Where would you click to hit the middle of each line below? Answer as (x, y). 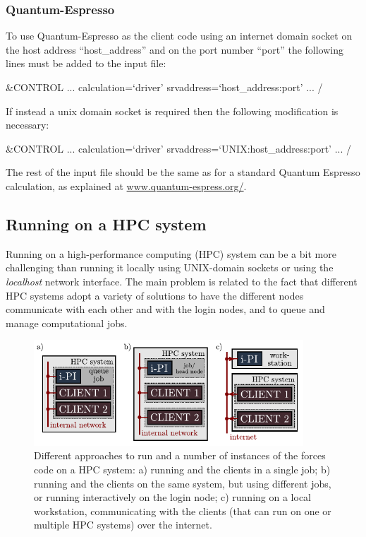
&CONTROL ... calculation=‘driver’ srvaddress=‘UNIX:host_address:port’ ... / (178, 148)
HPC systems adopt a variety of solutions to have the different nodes (155, 295)
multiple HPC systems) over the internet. (123, 525)
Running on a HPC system (106, 224)
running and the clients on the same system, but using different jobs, (183, 483)
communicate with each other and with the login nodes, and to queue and (165, 309)
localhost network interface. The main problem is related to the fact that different (182, 281)
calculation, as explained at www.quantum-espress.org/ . (126, 185)
